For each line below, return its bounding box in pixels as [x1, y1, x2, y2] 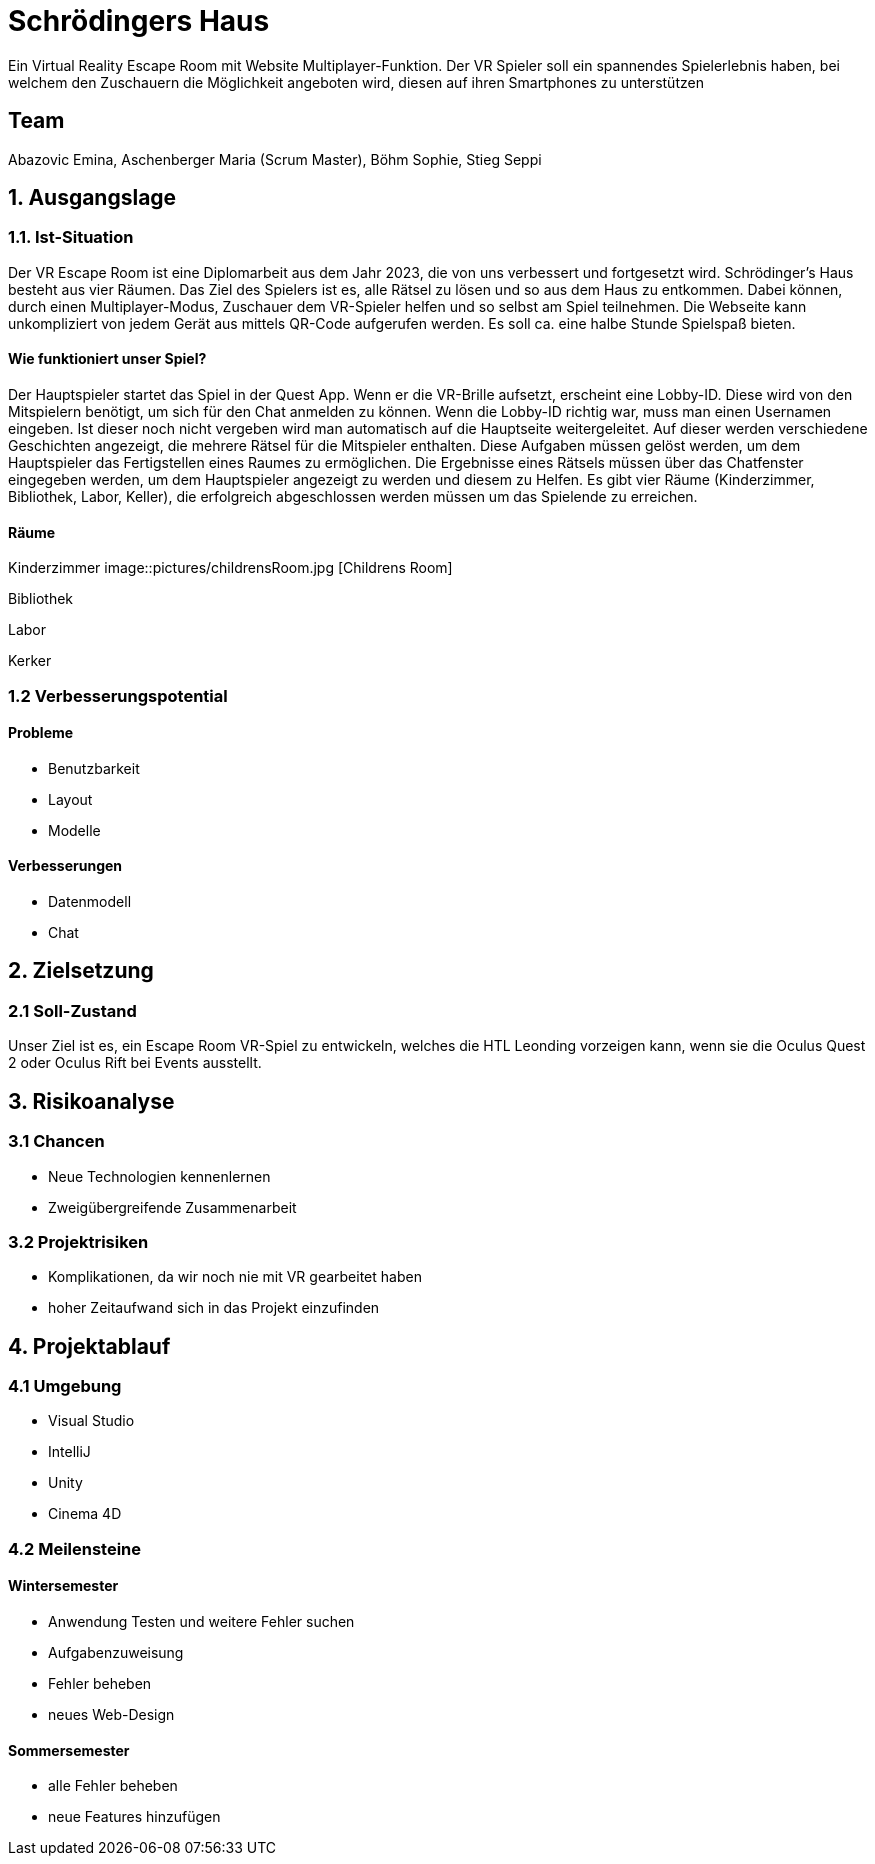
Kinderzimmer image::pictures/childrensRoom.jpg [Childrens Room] [8, 559, 453, 577]
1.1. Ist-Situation [8, 227, 134, 248]
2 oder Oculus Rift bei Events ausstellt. [8, 1054, 262, 1072]
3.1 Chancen [8, 1131, 105, 1152]
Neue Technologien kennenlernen [48, 1167, 271, 1185]
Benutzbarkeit [48, 759, 140, 777]
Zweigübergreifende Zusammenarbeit [48, 1198, 297, 1216]
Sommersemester [8, 1741, 130, 1759]
